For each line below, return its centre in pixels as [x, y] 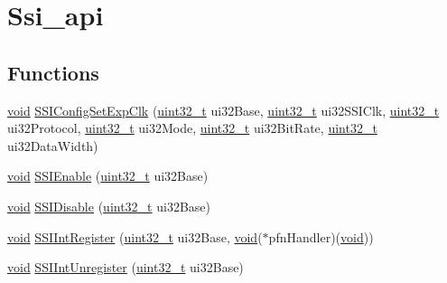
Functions [53, 72]
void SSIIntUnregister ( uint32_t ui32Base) [126, 267]
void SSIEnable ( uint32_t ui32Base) [108, 176]
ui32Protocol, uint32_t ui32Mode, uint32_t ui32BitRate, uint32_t [192, 128]
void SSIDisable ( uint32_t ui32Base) [109, 206]
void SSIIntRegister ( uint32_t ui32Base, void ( [135, 236]
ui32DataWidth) [53, 145]
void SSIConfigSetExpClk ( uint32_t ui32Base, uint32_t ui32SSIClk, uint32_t [223, 110]
